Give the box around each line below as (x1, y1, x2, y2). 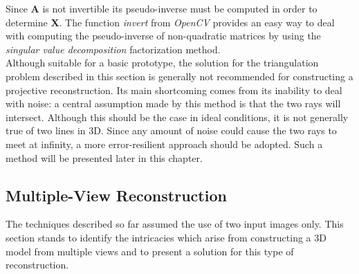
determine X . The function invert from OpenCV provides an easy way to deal (6, 15, 335, 29)
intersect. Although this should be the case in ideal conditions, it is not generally (6, 109, 349, 124)
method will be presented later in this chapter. (6, 150, 203, 165)
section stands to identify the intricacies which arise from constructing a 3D (6, 230, 326, 244)
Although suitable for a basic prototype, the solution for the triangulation (6, 55, 319, 70)
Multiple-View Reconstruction (6, 184, 227, 205)
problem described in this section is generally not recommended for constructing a (6, 68, 353, 83)
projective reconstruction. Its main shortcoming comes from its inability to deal (6, 82, 342, 97)
